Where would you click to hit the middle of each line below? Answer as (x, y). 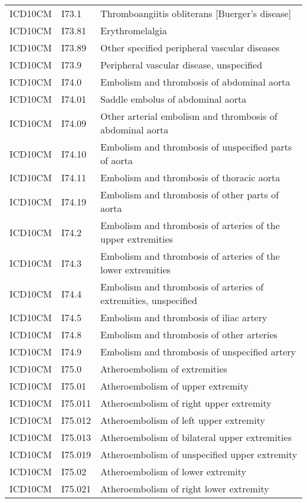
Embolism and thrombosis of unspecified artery (198, 352)
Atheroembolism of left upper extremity (183, 420)
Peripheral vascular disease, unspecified (182, 65)
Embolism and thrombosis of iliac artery (184, 317)
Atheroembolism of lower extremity (173, 471)
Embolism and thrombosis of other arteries (189, 334)
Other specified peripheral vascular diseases (190, 48)
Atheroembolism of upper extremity (174, 386)
